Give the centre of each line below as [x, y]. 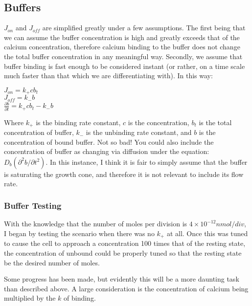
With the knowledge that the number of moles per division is [96, 224]
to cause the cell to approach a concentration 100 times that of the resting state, [125, 243]
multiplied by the [30, 298]
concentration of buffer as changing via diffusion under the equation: [107, 151]
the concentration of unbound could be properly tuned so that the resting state [123, 252]
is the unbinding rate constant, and [139, 132]
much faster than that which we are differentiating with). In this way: [108, 76]
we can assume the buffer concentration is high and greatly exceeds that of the [122, 37]
